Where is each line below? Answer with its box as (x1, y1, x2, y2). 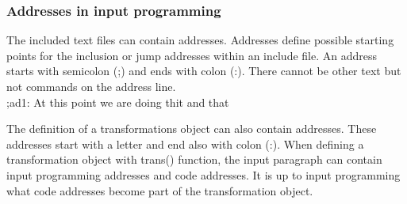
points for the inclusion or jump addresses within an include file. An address (6, 47, 378, 63)
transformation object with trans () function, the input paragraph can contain (6, 151, 382, 168)
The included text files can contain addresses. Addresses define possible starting (6, 32, 394, 48)
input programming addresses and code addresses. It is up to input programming (6, 166, 401, 183)
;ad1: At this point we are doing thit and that (6, 93, 229, 110)
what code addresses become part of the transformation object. (6, 182, 313, 198)
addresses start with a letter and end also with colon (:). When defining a (6, 135, 364, 152)
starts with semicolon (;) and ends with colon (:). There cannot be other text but (6, 62, 401, 79)
